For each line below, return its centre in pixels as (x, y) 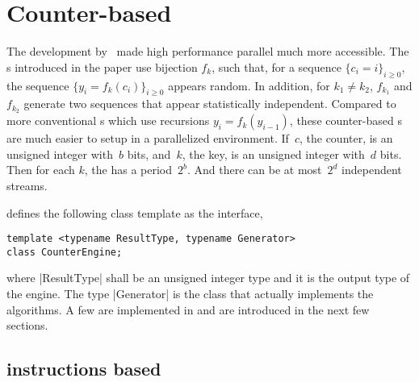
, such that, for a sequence (277, 66)
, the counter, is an (346, 138)
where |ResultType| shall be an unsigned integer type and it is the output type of (208, 278)
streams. (27, 185)
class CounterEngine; (65, 252)
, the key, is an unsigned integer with (273, 154)
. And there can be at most (255, 170)
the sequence (38, 85)
